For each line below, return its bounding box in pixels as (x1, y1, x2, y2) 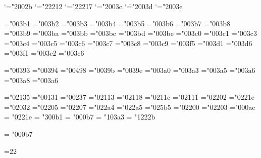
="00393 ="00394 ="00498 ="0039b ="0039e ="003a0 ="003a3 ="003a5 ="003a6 (4, 64, 255, 75)
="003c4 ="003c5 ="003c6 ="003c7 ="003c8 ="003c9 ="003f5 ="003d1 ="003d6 (4, 37, 252, 48)
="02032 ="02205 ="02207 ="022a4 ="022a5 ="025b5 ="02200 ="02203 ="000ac (4, 101, 255, 112)
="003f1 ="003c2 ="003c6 (4, 48, 84, 58)
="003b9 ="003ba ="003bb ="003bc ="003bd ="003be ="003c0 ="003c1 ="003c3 (4, 28, 257, 38)
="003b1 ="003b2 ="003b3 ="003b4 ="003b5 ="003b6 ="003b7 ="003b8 (4, 18, 230, 28)
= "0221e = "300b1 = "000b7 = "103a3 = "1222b (4, 111, 155, 122)
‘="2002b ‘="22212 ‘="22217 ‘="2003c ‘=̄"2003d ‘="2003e (4, 1, 183, 11)
